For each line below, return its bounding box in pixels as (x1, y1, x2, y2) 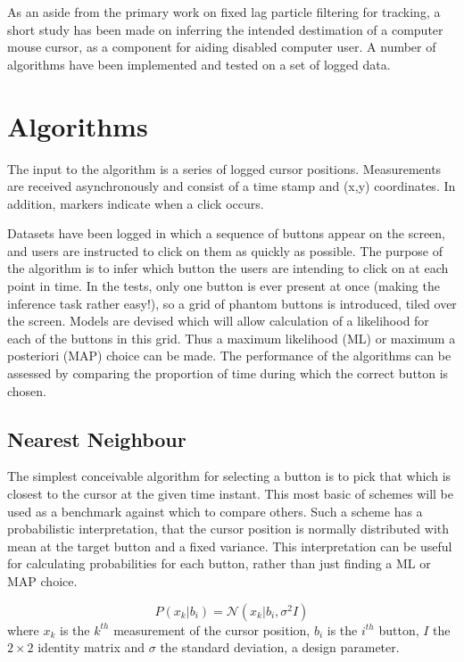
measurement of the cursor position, (113, 620, 311, 639)
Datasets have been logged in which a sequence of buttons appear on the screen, (7, 224, 446, 243)
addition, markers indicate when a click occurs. (7, 194, 264, 212)
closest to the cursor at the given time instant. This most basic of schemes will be (7, 484, 454, 503)
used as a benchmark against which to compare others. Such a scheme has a (7, 501, 423, 520)
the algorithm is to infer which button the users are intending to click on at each (7, 259, 449, 277)
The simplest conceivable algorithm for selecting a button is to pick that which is (7, 467, 452, 485)
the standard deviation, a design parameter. (160, 638, 400, 657)
